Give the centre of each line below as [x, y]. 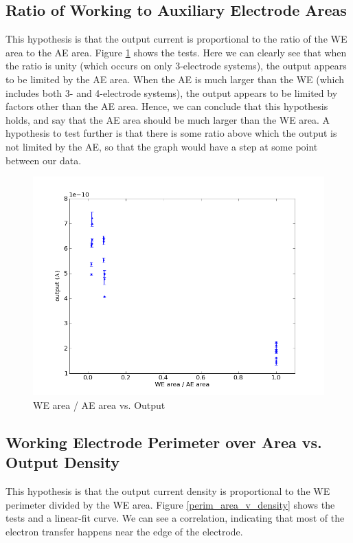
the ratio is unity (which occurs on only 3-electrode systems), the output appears [176, 66]
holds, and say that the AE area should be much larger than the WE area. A [168, 119]
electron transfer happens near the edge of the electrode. [124, 531]
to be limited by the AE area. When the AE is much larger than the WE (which [175, 79]
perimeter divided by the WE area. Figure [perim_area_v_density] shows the [170, 504]
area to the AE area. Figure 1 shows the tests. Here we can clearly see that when [176, 52]
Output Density [62, 462]
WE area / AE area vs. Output [99, 405]
